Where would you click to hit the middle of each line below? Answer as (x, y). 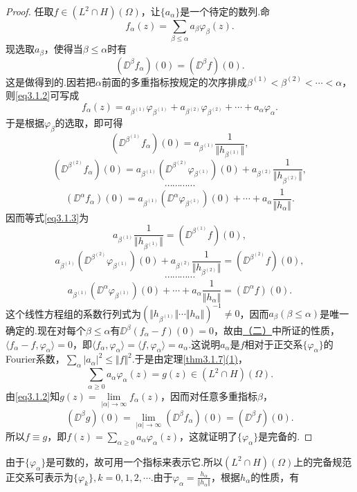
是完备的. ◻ (285, 436)
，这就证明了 (208, 436)
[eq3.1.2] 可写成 (47, 95)
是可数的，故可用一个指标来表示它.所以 (135, 461)
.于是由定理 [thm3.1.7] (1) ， (190, 359)
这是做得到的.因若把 (51, 81)
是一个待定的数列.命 (225, 11)
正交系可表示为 (39, 476)
